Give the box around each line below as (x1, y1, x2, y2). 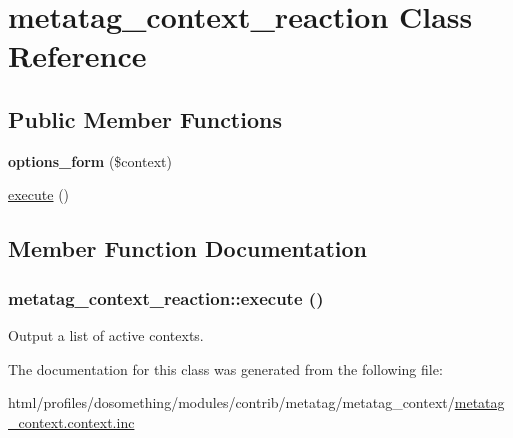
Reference (8, 35, 147, 76)
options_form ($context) (8, 150, 172, 171)
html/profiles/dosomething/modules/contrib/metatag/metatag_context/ (8, 392, 455, 413)
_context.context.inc (8, 411, 135, 432)
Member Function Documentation (8, 233, 368, 264)
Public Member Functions (8, 103, 282, 134)
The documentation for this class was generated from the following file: (8, 358, 443, 379)
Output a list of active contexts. (8, 324, 204, 345)
